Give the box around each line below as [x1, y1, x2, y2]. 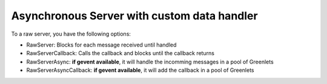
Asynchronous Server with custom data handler [11, 9, 258, 22]
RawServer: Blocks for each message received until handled [26, 41, 177, 48]
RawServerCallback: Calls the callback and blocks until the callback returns [26, 50, 215, 57]
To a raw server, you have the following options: [11, 30, 131, 37]
